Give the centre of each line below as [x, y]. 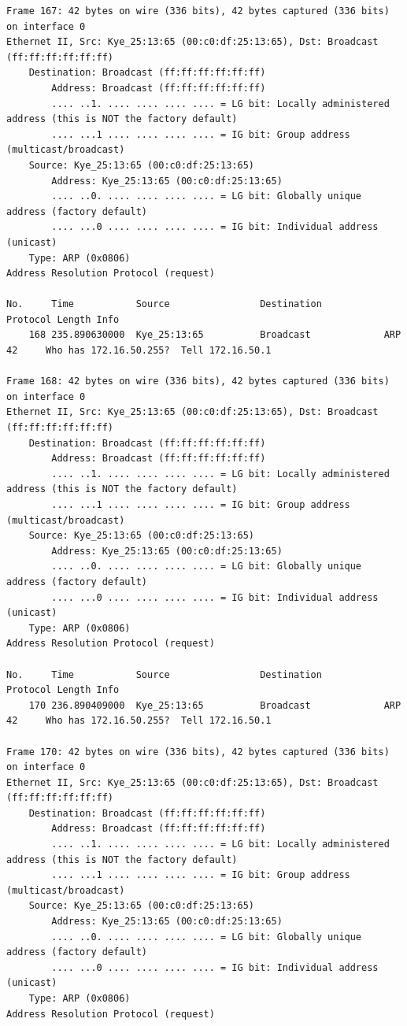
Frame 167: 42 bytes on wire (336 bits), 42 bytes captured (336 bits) [198, 11]
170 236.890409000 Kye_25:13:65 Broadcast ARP [215, 705]
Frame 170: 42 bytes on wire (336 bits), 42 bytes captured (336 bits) [198, 752]
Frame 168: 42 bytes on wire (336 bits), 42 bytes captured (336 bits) [198, 382]
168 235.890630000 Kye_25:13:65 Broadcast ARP [215, 335]
